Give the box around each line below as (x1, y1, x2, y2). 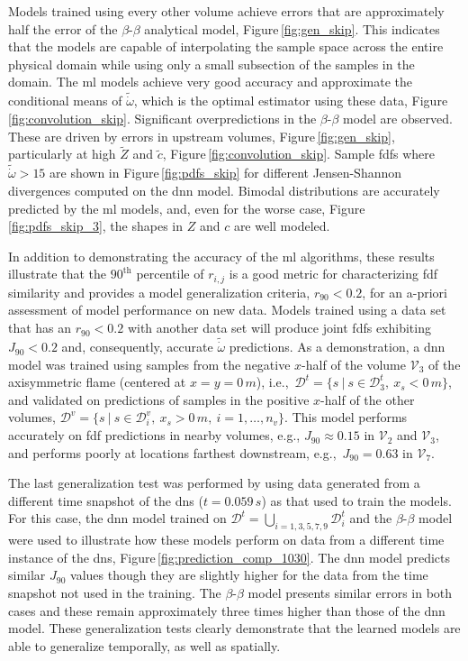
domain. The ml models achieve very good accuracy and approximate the (8, 72, 412, 91)
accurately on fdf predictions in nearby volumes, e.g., (8, 426, 301, 445)
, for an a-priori (362, 282, 447, 301)
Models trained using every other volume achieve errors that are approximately (8, 2, 445, 20)
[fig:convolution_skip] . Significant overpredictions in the (8, 109, 317, 127)
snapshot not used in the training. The (8, 583, 221, 601)
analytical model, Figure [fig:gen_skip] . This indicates (144, 19, 440, 38)
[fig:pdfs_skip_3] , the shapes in (8, 216, 184, 235)
